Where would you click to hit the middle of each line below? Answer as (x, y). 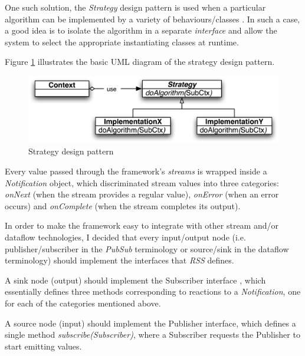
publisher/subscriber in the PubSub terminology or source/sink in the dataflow (147, 248)
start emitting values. (43, 346)
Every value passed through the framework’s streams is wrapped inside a (136, 171)
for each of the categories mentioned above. (83, 303)
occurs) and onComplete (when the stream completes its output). (123, 205)
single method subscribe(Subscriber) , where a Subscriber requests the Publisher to (152, 334)
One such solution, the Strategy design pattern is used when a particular (135, 7)
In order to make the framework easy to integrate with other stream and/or (142, 225)
